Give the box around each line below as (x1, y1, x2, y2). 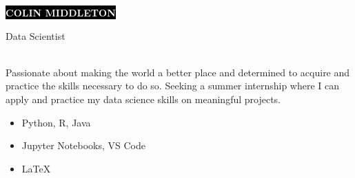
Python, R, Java (21, 115, 91, 129)
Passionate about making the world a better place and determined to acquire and (6, 65, 350, 79)
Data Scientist (6, 28, 65, 43)
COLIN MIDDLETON (6, 5, 116, 19)
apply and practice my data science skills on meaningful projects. (6, 91, 281, 106)
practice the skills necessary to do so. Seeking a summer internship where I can (6, 78, 340, 93)
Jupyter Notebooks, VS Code (21, 138, 146, 153)
